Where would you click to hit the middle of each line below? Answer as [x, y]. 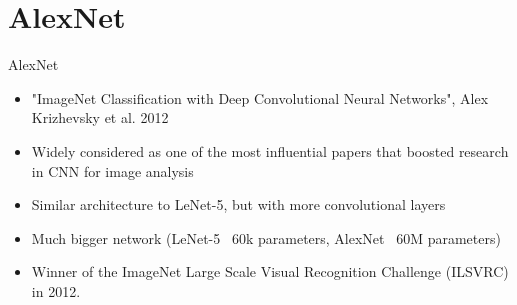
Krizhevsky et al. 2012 [100, 117]
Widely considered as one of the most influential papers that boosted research [270, 150]
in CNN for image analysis [112, 170]
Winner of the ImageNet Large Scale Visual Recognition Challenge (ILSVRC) [270, 271]
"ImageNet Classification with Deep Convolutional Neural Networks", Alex [260, 97]
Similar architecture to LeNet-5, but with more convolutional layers [238, 204]
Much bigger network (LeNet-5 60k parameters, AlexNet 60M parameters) [266, 237]
